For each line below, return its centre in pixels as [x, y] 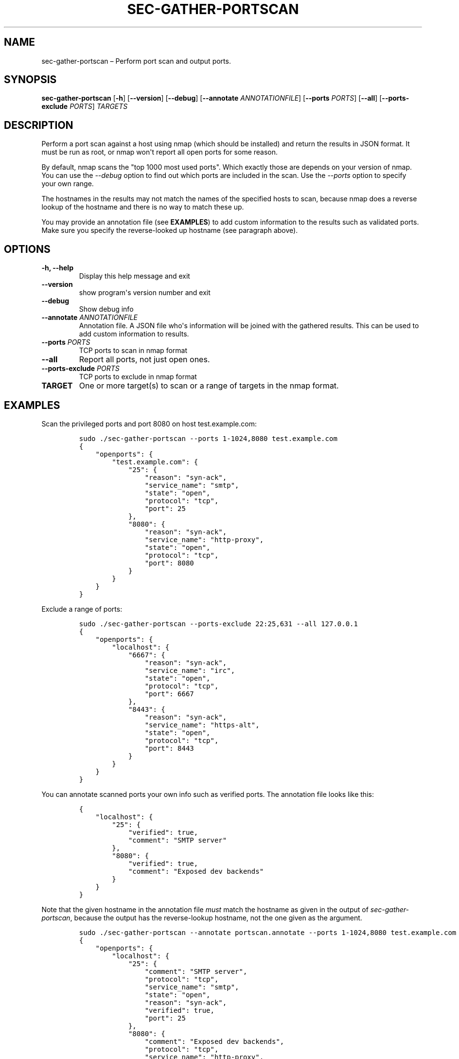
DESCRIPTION [39, 125]
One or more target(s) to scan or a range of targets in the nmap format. [209, 386]
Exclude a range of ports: [82, 609]
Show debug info [106, 309]
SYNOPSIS [30, 80]
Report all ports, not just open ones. [144, 360]
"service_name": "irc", [190, 670]
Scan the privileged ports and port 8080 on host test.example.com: [149, 424]
